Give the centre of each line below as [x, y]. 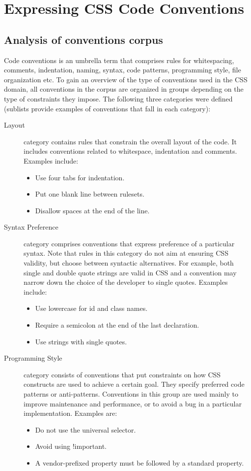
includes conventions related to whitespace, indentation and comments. [130, 151]
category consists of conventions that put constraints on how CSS [122, 374]
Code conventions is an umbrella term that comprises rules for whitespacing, [119, 60]
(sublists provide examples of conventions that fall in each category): [107, 108]
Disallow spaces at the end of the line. [92, 210]
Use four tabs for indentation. [80, 177]
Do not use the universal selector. [85, 429]
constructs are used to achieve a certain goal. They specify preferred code [134, 384]
